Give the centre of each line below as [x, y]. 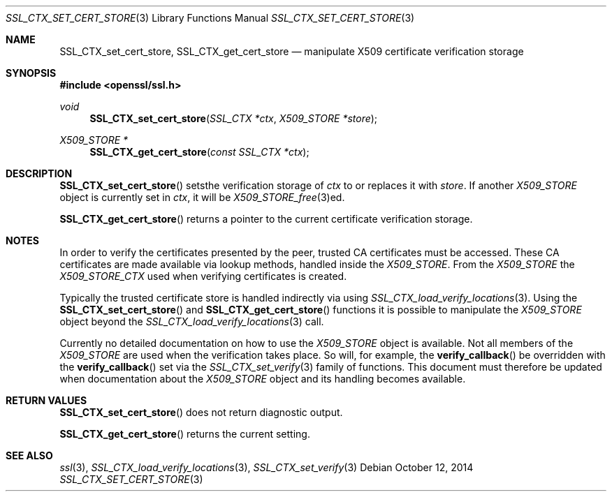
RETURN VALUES [46, 400]
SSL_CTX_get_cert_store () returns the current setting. [185, 434]
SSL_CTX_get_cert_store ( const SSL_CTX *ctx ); [199, 152]
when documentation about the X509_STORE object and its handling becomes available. [263, 379]
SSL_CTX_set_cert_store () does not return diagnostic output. [201, 412]
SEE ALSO [29, 455]
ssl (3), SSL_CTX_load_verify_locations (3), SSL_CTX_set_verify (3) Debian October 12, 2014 [267, 467]
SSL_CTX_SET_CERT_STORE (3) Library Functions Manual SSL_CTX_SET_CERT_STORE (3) [210, 18]
